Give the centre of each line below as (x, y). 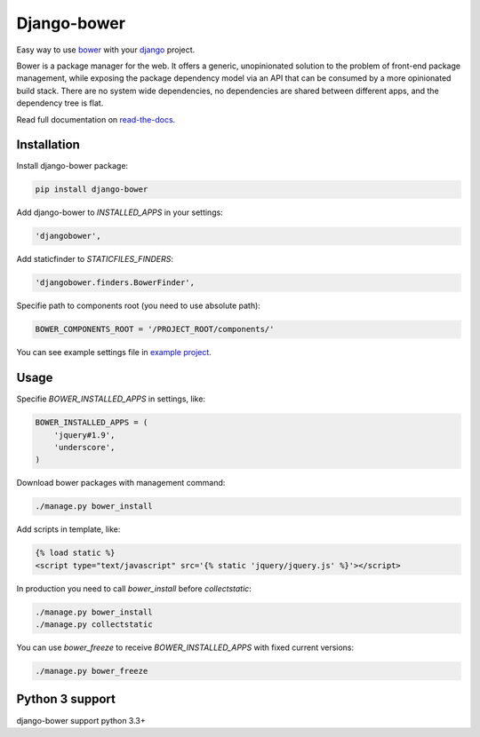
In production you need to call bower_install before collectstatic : (134, 588)
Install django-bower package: (72, 166)
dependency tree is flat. (60, 103)
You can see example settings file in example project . (114, 353)
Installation (48, 145)
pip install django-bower (92, 190)
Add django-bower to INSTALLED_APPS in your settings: (120, 212)
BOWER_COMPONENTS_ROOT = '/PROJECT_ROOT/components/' (155, 329)
